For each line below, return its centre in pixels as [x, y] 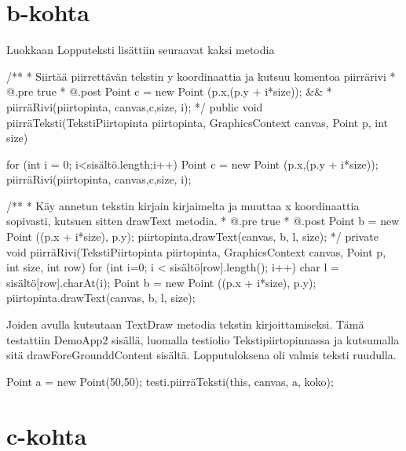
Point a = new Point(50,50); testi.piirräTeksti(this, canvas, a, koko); [170, 381]
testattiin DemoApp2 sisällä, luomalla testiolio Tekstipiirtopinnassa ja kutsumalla [203, 339]
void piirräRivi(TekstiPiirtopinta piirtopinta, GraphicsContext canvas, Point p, [196, 251]
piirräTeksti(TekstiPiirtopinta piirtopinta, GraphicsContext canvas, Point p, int [198, 122]
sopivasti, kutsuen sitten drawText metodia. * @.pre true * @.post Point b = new [203, 221]
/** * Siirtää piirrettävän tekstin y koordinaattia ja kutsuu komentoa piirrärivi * [201, 76]
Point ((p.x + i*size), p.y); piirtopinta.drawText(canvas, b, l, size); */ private [192, 236]
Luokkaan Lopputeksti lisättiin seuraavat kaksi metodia [141, 50]
